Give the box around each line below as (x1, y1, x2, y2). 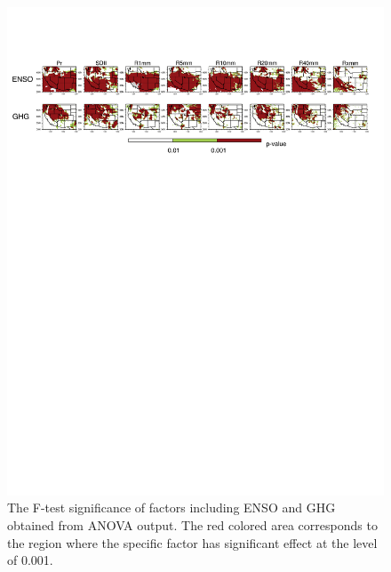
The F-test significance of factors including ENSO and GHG (7, 498, 336, 517)
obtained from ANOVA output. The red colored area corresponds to (7, 516, 378, 535)
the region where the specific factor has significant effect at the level (7, 533, 378, 552)
